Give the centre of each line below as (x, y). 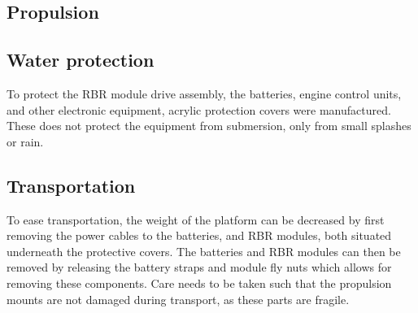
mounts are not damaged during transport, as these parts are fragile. (178, 299)
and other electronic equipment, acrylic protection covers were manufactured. (199, 109)
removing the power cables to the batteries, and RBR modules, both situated (199, 235)
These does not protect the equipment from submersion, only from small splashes (209, 126)
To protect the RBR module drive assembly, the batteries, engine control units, (204, 93)
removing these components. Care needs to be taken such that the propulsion (199, 283)
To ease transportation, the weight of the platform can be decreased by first (196, 219)
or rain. (25, 141)
